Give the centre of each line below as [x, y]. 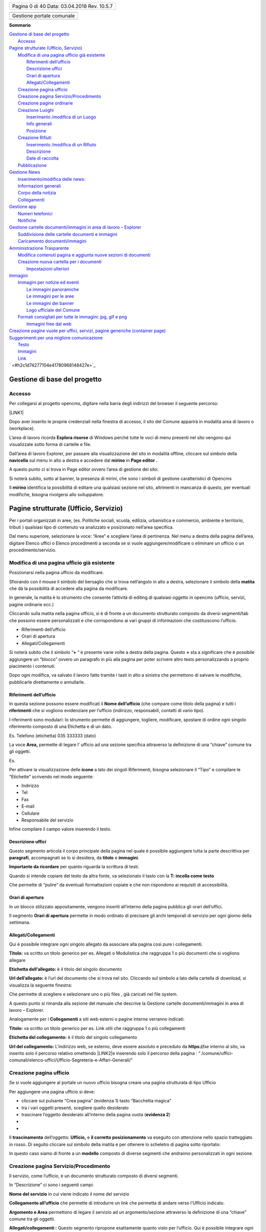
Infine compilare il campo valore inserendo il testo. [60, 829]
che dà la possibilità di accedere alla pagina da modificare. [68, 588]
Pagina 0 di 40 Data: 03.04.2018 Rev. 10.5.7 [62, 6]
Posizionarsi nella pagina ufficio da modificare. [57, 573]
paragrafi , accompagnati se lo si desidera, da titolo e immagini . [74, 858]
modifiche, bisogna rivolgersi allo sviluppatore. [57, 494]
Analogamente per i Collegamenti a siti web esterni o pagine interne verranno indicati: [97, 1019]
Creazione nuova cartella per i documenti [60, 262]
